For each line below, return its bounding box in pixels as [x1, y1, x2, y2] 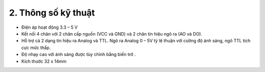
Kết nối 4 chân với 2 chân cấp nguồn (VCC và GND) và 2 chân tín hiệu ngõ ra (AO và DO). [21, 31, 203, 36]
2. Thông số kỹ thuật [9, 7, 95, 18]
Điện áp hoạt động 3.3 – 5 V [21, 24, 78, 30]
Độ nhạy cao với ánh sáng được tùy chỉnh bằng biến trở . [21, 52, 136, 57]
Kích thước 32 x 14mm [21, 58, 67, 64]
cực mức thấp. [21, 44, 51, 51]
